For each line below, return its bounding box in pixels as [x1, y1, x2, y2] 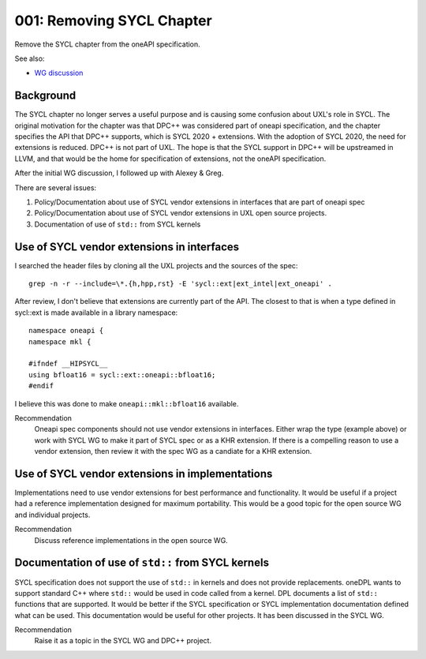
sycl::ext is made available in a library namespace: [14, 308, 178, 317]
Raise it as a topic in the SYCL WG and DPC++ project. [34, 636, 212, 646]
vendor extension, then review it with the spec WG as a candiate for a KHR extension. [34, 447, 312, 456]
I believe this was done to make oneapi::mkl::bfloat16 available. [14, 399, 239, 408]
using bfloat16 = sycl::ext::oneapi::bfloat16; [28, 370, 216, 379]
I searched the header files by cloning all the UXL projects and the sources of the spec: [14, 260, 298, 270]
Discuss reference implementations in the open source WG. [34, 535, 228, 545]
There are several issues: [14, 182, 97, 193]
